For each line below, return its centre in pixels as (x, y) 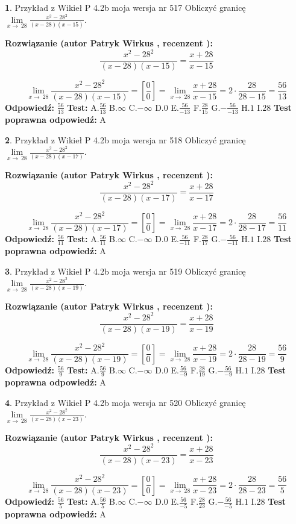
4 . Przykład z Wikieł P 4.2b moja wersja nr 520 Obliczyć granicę (125, 402)
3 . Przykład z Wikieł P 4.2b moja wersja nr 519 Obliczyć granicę (125, 271)
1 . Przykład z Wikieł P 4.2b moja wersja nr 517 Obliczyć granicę (125, 7)
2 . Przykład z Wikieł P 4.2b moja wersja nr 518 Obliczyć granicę (125, 139)
